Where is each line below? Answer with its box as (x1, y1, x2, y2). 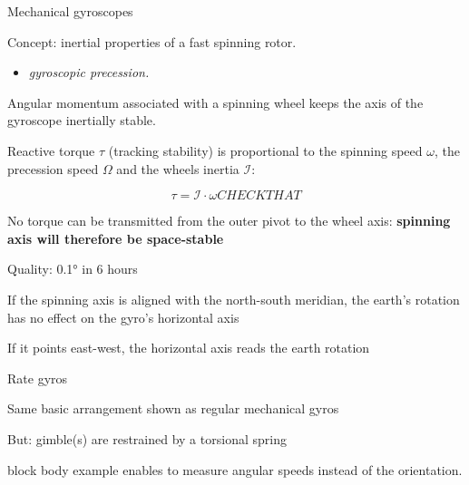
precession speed (7, 159, 99, 178)
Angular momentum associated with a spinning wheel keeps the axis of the (7, 92, 424, 112)
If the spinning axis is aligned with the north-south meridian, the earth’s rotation (7, 289, 460, 308)
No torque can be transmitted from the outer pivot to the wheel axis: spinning (7, 211, 451, 230)
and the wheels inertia (116, 159, 239, 178)
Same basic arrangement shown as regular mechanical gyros (7, 399, 339, 418)
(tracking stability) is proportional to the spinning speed (108, 141, 423, 160)
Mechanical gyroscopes (7, 2, 133, 20)
